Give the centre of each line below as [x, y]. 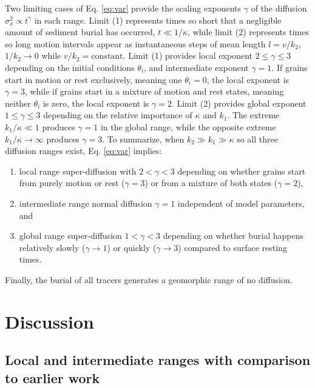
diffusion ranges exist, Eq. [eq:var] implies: [83, 151]
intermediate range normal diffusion [86, 203]
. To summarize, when [143, 139]
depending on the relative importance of [118, 115]
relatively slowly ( [52, 247]
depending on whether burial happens [233, 236]
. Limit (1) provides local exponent [188, 55]
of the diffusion [279, 8]
